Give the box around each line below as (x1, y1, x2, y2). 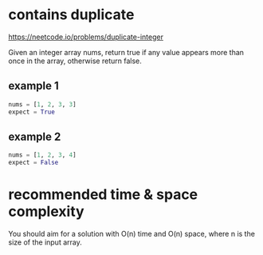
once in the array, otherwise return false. (8, 56, 142, 66)
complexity (8, 202, 85, 221)
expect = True (8, 108, 56, 116)
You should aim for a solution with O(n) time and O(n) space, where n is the (8, 229, 255, 238)
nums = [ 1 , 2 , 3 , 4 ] (8, 151, 77, 159)
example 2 (8, 129, 61, 143)
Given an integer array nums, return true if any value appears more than (8, 47, 245, 57)
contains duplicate (8, 6, 135, 24)
